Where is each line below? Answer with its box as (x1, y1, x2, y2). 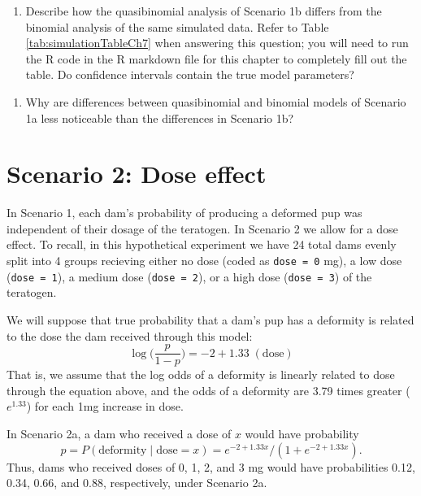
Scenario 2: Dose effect (7, 157, 267, 190)
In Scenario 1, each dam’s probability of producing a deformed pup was (7, 204, 362, 221)
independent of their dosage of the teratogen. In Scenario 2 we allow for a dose (7, 220, 398, 237)
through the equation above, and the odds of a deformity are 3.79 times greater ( (7, 381, 410, 398)
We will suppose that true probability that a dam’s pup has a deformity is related (7, 311, 414, 328)
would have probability (245, 425, 359, 442)
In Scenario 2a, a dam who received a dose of (7, 425, 232, 442)
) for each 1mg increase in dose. (26, 398, 184, 415)
